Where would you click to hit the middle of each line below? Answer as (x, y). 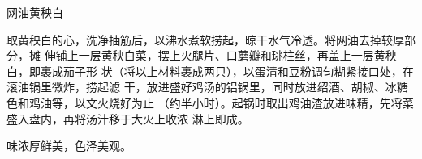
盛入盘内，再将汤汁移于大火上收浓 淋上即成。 (128, 118)
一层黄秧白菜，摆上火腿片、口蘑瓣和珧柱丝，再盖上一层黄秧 (237, 55)
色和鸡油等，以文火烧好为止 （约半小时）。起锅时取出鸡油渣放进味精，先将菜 (210, 102)
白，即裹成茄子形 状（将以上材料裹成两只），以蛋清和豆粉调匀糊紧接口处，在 (210, 71)
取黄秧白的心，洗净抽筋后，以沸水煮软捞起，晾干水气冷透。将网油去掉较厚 (205, 39)
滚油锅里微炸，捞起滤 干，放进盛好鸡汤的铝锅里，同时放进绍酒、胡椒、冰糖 (207, 87)
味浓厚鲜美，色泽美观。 (69, 146)
